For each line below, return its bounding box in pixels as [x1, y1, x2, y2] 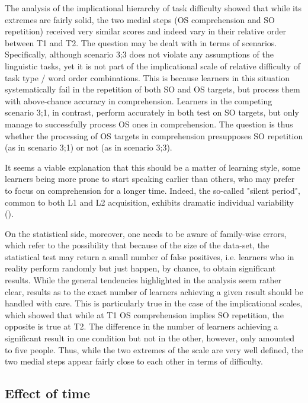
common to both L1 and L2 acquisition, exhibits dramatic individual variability [5, 196, 294, 208]
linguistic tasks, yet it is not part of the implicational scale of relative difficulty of [5, 59, 301, 72]
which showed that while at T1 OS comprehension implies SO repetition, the [5, 308, 284, 321]
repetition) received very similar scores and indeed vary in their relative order [5, 25, 287, 37]
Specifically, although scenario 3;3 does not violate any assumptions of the [5, 48, 274, 60]
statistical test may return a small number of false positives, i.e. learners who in [5, 250, 294, 263]
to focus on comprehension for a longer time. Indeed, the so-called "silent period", [5, 184, 300, 196]
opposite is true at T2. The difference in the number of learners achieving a [5, 320, 278, 332]
